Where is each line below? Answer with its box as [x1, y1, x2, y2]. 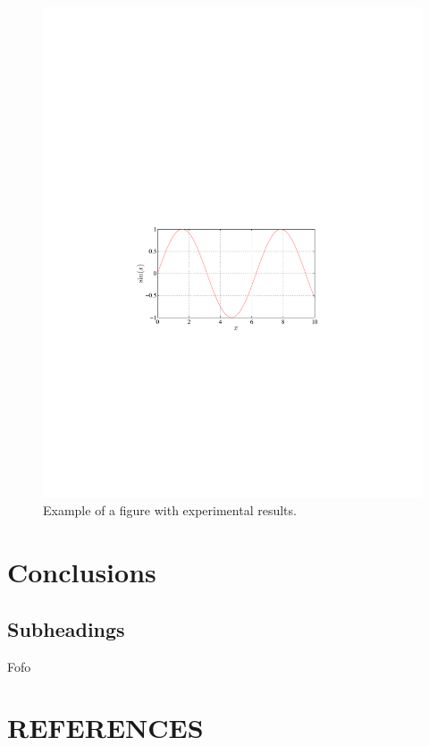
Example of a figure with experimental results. [43, 501, 297, 520]
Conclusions [7, 554, 156, 590]
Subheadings [7, 615, 125, 642]
